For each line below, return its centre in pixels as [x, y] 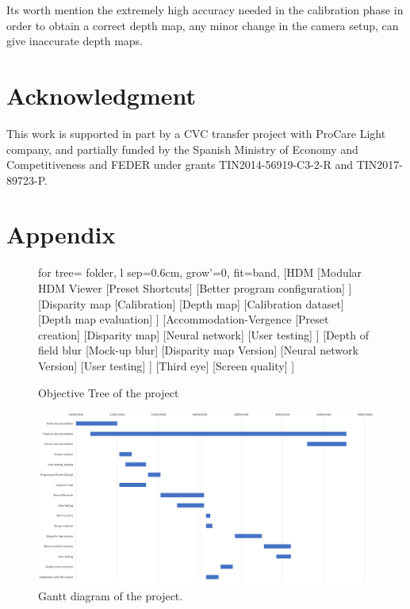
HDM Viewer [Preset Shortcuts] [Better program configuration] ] [195, 288]
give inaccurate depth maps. [75, 41]
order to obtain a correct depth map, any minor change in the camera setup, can [203, 25]
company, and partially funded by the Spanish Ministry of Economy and [182, 149]
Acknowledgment [101, 95]
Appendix [61, 234]
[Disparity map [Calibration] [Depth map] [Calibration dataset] [191, 303]
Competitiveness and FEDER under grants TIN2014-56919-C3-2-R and [180, 165]
